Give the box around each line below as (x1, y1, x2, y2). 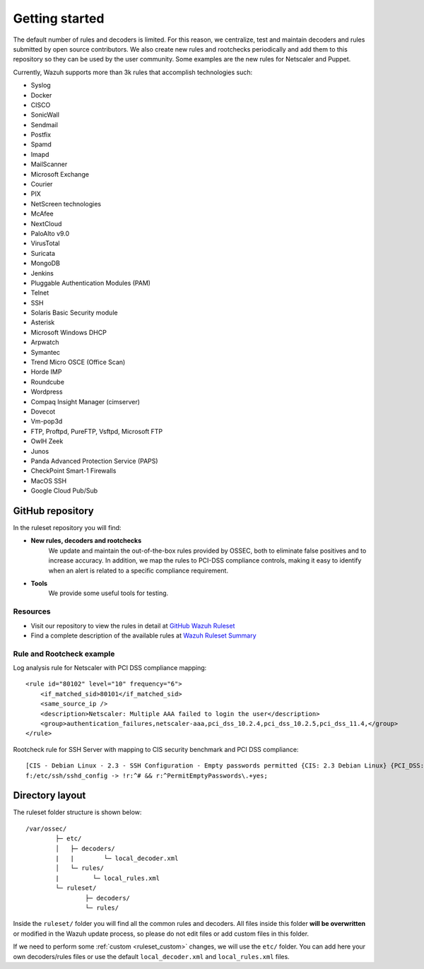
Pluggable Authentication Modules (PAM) (30, 278, 151, 287)
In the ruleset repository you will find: (13, 524, 122, 532)
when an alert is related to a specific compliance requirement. (48, 566, 229, 575)
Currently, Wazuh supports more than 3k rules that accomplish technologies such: (13, 68, 253, 76)
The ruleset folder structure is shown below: (13, 808, 142, 816)
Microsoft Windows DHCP (30, 328, 107, 336)
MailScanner (30, 160, 68, 169)
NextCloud (30, 219, 62, 228)
